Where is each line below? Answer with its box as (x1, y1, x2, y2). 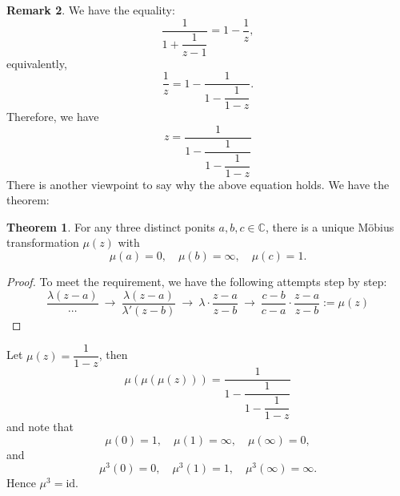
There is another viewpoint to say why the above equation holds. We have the (6, 175, 390, 192)
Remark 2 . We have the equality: (6, 2, 175, 18)
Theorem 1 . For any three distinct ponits (6, 218, 215, 235)
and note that (6, 418, 74, 435)
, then (98, 346, 128, 363)
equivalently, (6, 54, 67, 71)
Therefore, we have (6, 108, 99, 125)
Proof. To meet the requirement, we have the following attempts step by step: (6, 272, 387, 289)
